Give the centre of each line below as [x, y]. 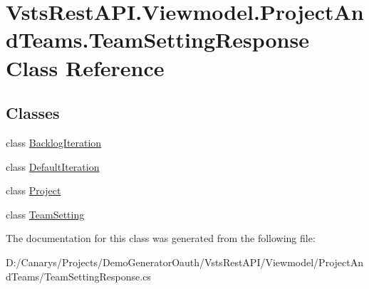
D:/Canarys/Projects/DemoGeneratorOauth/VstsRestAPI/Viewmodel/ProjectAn [184, 262]
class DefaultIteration [53, 166]
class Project [33, 190]
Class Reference [85, 67]
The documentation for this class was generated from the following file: [161, 238]
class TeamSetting [45, 214]
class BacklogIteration [54, 142]
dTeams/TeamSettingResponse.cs [78, 276]
